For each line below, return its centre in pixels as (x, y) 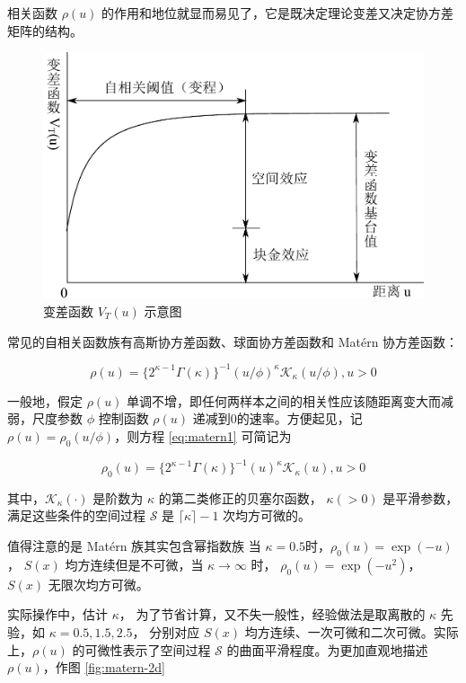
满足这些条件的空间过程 (76, 515)
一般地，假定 (45, 400)
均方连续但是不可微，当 (134, 564)
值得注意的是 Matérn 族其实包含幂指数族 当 (134, 546)
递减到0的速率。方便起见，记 (277, 418)
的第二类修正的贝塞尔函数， (240, 497)
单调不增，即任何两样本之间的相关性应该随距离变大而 (284, 400)
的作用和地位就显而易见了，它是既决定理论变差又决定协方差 (278, 13)
